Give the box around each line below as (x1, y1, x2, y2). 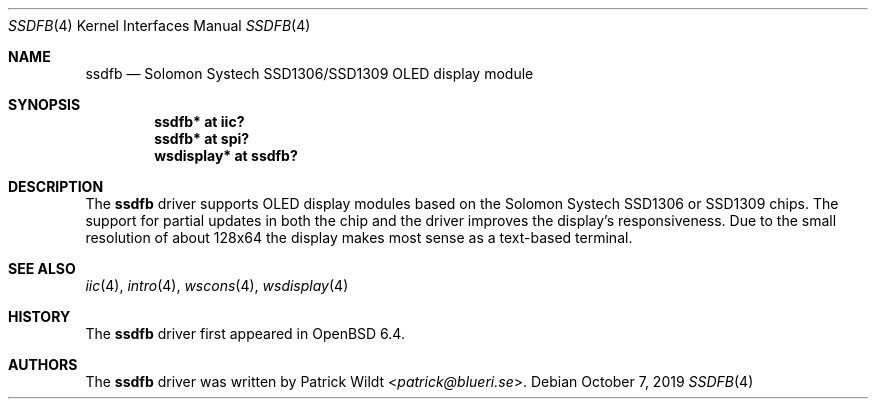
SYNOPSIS (8, 96, 81, 113)
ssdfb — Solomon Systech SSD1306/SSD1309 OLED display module (85, 65, 534, 82)
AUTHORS (8, 356, 78, 373)
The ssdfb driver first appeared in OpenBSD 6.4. (85, 325, 405, 342)
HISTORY (8, 308, 71, 325)
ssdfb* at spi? (154, 130, 250, 147)
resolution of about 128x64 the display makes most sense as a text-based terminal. (85, 229, 633, 246)
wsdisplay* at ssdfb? (154, 147, 298, 164)
